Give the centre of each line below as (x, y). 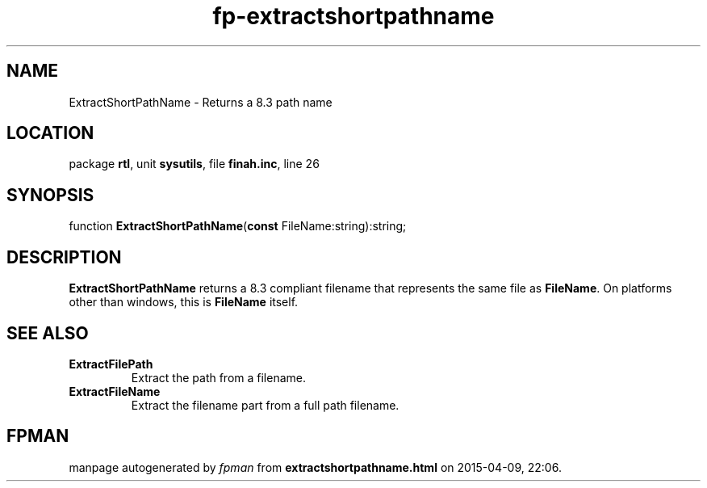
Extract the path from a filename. (219, 377)
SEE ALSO (48, 333)
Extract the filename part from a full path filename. (265, 405)
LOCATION (50, 133)
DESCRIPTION (64, 257)
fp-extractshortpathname (353, 16)
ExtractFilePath (111, 364)
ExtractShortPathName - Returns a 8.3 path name (201, 102)
